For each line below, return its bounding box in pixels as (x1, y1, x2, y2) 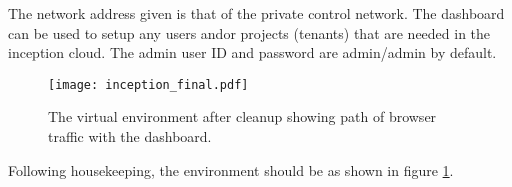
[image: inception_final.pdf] (48, 77, 249, 92)
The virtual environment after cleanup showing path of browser (48, 106, 437, 127)
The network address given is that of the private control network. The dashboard (8, 3, 505, 23)
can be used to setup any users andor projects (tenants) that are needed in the (8, 22, 491, 43)
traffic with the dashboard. (48, 126, 212, 147)
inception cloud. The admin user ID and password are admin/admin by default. (8, 42, 497, 63)
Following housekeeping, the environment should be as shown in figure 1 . (8, 159, 454, 180)
